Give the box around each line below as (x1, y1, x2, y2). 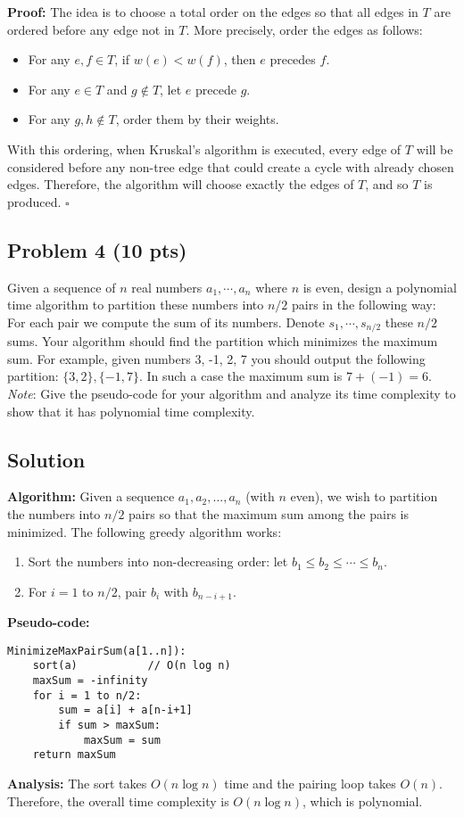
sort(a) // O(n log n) (32, 659, 231, 673)
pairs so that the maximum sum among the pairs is (128, 504, 409, 523)
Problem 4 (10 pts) (7, 235, 187, 263)
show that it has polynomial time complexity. (7, 401, 255, 420)
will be (416, 139, 453, 158)
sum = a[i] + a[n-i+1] (58, 704, 193, 717)
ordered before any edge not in (7, 20, 175, 38)
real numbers (131, 277, 203, 296)
